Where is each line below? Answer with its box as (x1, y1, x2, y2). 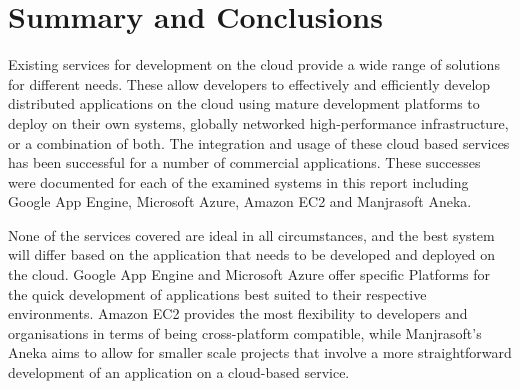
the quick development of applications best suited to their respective (8, 283, 427, 304)
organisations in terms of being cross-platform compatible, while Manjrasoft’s (8, 322, 482, 343)
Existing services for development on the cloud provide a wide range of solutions (8, 54, 500, 75)
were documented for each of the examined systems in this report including (8, 171, 469, 192)
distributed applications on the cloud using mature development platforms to (8, 93, 480, 114)
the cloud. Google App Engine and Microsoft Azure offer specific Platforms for (8, 264, 490, 285)
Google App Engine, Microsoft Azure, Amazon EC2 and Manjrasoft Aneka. (8, 191, 472, 212)
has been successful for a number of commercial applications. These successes (8, 152, 481, 173)
